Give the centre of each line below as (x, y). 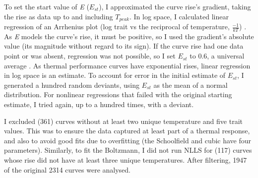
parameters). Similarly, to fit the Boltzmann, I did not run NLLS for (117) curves (128, 150)
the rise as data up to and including (59, 16)
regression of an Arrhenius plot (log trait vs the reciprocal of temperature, (117, 27)
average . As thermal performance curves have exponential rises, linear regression (127, 65)
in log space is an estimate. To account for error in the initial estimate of (115, 75)
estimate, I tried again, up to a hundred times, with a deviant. (99, 104)
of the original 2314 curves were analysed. (67, 169)
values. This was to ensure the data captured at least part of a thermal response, (127, 131)
